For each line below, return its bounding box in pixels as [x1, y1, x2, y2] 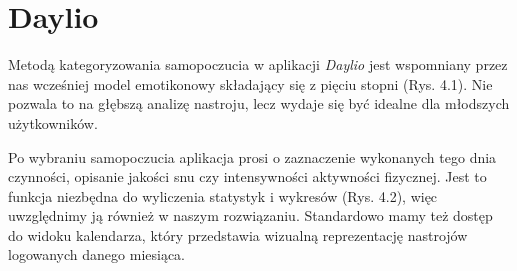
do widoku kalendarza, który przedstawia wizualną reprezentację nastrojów [8, 224, 468, 245]
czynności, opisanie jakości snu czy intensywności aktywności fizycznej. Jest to [8, 166, 487, 187]
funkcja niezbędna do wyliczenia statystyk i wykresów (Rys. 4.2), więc [8, 185, 438, 206]
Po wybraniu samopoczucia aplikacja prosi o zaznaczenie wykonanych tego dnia [8, 146, 497, 167]
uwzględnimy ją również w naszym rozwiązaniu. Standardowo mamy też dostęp [8, 205, 493, 226]
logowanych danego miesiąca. [8, 244, 186, 265]
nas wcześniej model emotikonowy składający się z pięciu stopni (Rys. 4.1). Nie [8, 73, 493, 94]
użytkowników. [8, 112, 98, 133]
